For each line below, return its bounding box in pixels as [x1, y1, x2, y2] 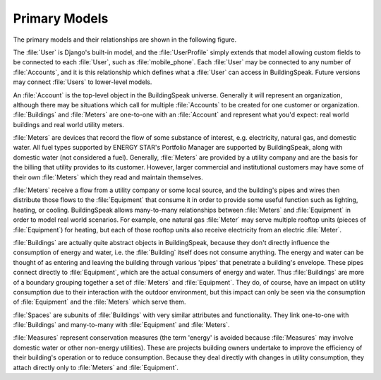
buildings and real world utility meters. [13, 120, 125, 129]
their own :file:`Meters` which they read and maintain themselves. [13, 173, 204, 182]
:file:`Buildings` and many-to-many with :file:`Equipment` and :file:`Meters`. [13, 321, 230, 329]
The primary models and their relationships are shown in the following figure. [13, 35, 237, 44]
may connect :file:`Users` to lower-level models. [13, 78, 152, 86]
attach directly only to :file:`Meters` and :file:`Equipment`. [13, 363, 179, 372]
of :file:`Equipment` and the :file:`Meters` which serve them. [13, 297, 186, 307]
